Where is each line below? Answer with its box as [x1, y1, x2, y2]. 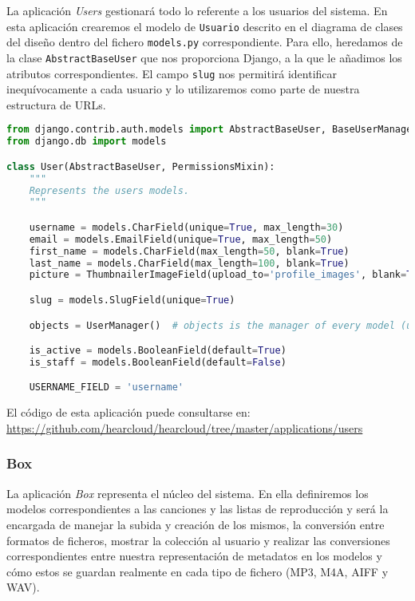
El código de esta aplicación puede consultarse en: [6, 404, 251, 421]
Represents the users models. [29, 184, 190, 196]
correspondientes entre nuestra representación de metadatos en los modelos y [6, 548, 382, 564]
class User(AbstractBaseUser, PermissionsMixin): [6, 160, 275, 172]
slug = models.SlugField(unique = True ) [29, 295, 235, 306]
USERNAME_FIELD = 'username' [29, 382, 184, 393]
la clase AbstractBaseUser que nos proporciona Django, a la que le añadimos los [6, 49, 402, 65]
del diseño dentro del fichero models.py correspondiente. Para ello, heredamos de [6, 34, 403, 50]
